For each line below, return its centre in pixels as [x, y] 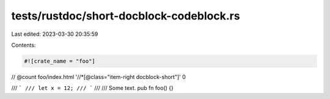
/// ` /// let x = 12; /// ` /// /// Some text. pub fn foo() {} [92, 88]
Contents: [24, 45]
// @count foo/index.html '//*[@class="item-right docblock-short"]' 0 [98, 77]
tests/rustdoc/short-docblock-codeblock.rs [126, 16]
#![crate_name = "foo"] [60, 61]
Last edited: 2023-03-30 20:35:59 [55, 34]
